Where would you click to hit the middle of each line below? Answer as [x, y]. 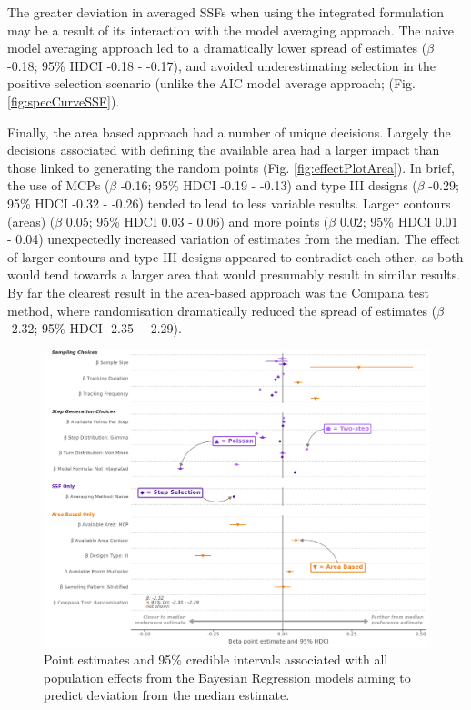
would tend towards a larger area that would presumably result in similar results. [234, 274]
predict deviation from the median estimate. [167, 695]
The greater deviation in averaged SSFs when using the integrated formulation [226, 12]
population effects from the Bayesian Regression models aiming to [227, 677]
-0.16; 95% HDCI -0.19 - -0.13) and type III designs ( [269, 185]
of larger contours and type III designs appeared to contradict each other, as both [235, 256]
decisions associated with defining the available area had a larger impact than [224, 150]
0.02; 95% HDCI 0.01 [399, 221]
